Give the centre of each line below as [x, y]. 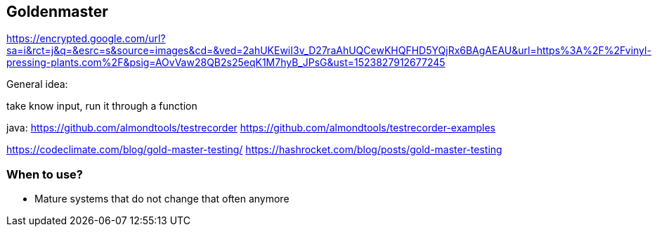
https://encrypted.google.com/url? [86, 39]
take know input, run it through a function [102, 106]
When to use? [45, 174]
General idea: [37, 84]
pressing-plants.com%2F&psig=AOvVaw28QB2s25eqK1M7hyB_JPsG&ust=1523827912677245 [226, 63]
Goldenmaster [57, 12]
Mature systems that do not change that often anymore [162, 199]
